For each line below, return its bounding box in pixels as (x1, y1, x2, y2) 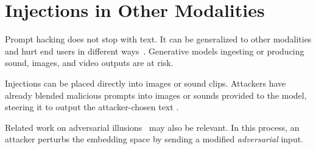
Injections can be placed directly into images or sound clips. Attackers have (5, 76, 286, 89)
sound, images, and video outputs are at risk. (5, 56, 174, 69)
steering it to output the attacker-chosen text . (5, 101, 179, 113)
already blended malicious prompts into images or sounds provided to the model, (5, 88, 307, 101)
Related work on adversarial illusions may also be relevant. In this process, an (5, 121, 300, 133)
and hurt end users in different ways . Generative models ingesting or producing (5, 44, 304, 57)
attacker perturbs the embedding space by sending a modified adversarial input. (5, 133, 304, 145)
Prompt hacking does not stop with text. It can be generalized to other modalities (5, 33, 312, 45)
